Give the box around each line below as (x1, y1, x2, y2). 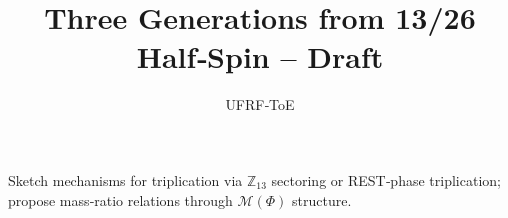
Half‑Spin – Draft (136, 36, 384, 77)
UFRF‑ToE (225, 94, 295, 115)
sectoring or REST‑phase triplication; (271, 169, 501, 190)
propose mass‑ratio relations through (8, 189, 233, 210)
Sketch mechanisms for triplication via (8, 169, 243, 190)
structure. (292, 189, 352, 210)
